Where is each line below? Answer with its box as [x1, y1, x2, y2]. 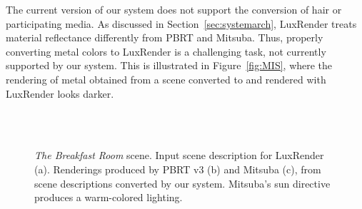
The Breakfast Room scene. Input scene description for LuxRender [34, 148, 324, 163]
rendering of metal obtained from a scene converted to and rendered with [6, 71, 326, 86]
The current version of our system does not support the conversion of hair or [6, 2, 342, 16]
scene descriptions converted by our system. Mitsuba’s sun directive [34, 175, 331, 190]
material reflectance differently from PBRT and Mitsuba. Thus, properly [6, 30, 323, 45]
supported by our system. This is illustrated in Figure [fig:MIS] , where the [6, 58, 333, 73]
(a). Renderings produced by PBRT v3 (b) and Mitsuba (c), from [34, 161, 321, 176]
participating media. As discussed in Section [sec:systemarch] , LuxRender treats [6, 16, 357, 31]
